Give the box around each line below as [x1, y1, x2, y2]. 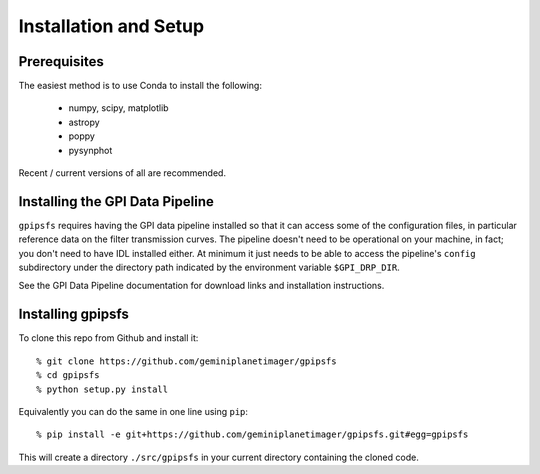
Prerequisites [18, 53, 104, 70]
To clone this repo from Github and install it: [18, 332, 199, 344]
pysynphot [68, 144, 113, 156]
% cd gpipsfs [36, 370, 100, 381]
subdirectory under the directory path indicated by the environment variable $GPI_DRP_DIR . [18, 261, 400, 274]
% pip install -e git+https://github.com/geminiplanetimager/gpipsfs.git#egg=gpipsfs [36, 429, 469, 440]
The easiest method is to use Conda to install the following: [18, 80, 262, 92]
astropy [68, 116, 100, 128]
